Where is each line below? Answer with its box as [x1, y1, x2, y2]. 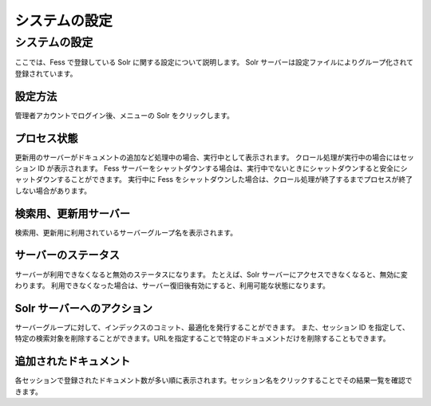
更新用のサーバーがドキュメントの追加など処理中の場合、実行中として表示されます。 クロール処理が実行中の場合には [14, 152, 401, 162]
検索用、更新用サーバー [14, 207, 131, 220]
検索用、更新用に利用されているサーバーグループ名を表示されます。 [14, 227, 238, 237]
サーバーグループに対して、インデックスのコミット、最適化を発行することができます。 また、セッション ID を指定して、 [14, 322, 410, 332]
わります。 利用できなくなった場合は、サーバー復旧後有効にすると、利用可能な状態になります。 [14, 280, 330, 290]
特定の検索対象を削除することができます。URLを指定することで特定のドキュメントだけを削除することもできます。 [14, 333, 390, 343]
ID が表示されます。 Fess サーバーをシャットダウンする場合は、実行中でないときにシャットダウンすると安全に [37, 164, 401, 173]
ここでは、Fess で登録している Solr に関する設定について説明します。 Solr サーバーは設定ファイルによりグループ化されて [14, 57, 414, 67]
